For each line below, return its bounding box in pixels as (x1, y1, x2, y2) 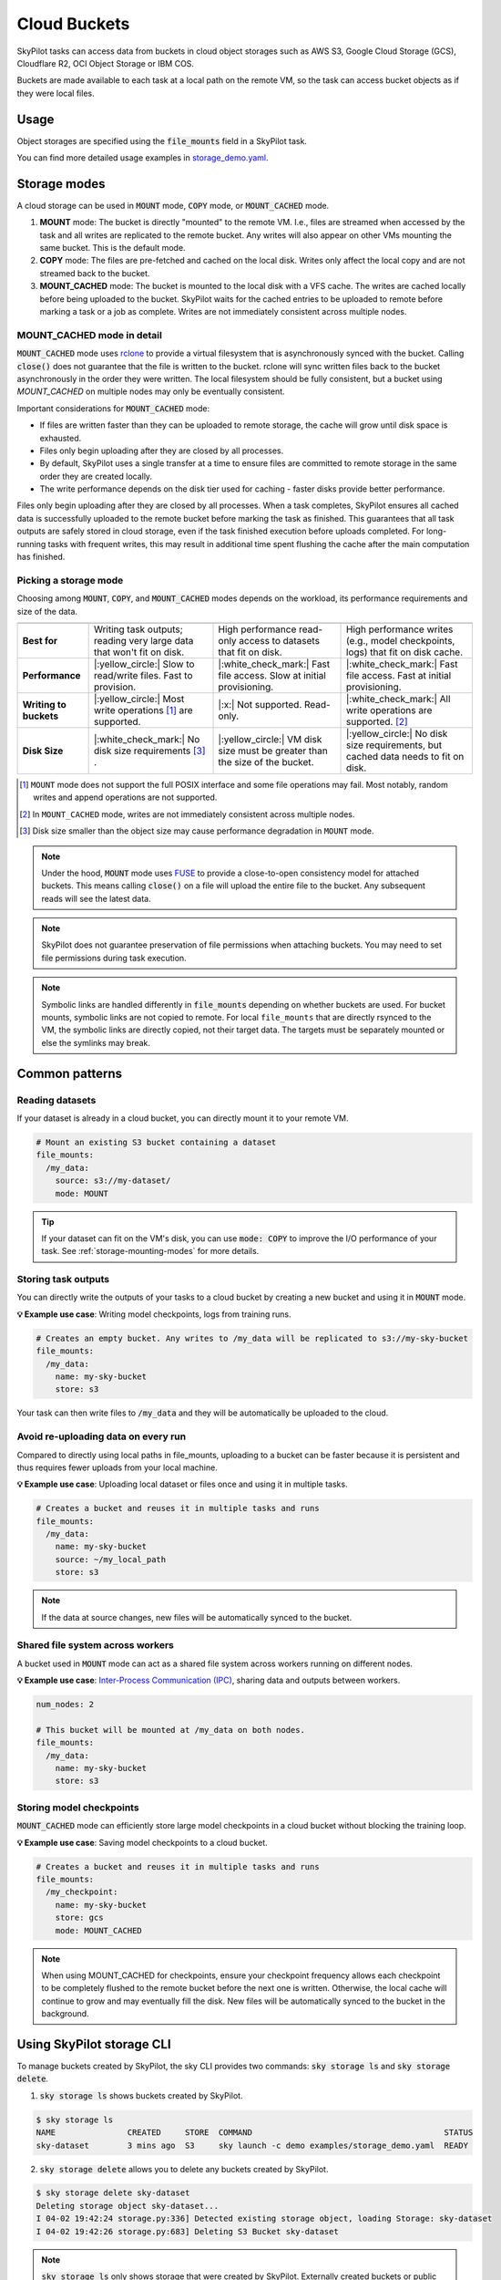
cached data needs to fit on (346, 750, 465, 762)
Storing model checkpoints (16, 1801, 140, 1814)
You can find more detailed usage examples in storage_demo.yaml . (16, 152, 269, 163)
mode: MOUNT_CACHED (55, 1925, 143, 1935)
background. (41, 2008, 90, 2019)
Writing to (22, 698, 67, 710)
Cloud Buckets (16, 14, 130, 34)
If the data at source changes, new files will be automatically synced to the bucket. (41, 1612, 353, 1622)
